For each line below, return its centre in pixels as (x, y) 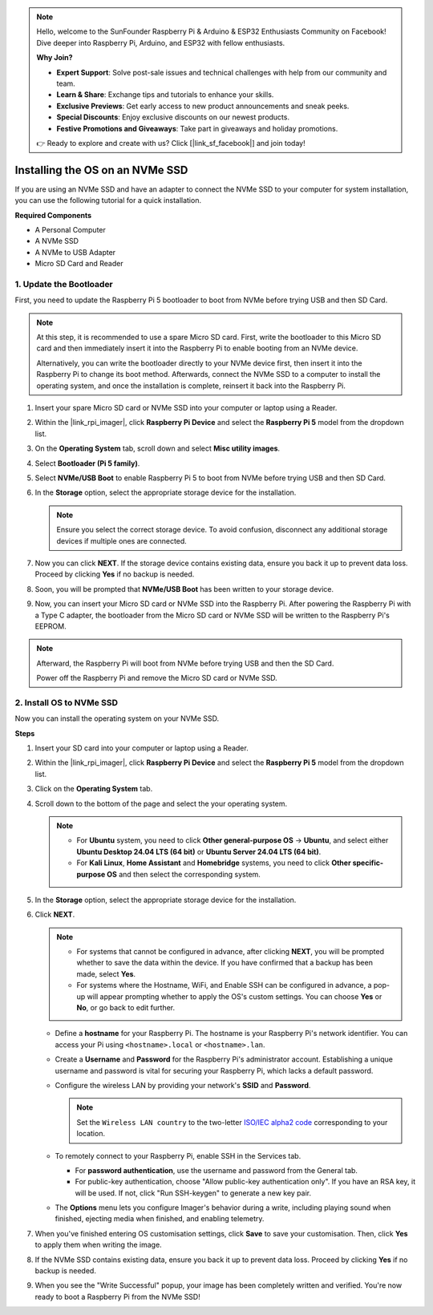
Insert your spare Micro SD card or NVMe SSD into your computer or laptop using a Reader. (186, 408)
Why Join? (55, 58)
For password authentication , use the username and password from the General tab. (216, 1170)
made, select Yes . (106, 973)
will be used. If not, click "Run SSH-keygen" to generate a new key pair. (193, 1193)
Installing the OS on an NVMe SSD (101, 170)
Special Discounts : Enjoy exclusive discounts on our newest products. (173, 117)
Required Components (53, 215)
